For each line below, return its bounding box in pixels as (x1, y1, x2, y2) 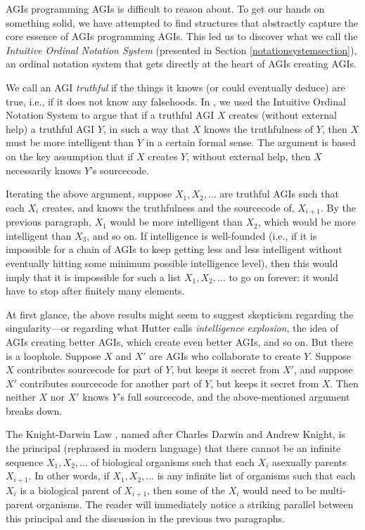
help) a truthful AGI (6, 121, 95, 136)
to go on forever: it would (229, 269, 339, 284)
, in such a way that (103, 121, 190, 136)
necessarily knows (6, 162, 82, 177)
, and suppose (293, 362, 353, 377)
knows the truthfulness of (204, 121, 314, 136)
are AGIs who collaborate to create (149, 348, 301, 363)
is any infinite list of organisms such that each (157, 468, 356, 483)
